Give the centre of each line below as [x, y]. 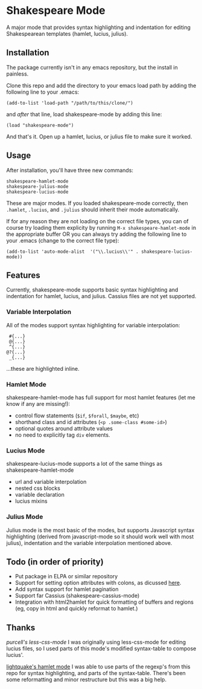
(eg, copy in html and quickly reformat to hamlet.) [76, 609]
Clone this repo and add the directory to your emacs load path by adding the [101, 85]
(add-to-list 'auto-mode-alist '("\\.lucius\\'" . [72, 252]
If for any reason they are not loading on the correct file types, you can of [97, 221]
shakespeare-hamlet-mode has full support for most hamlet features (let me [101, 397]
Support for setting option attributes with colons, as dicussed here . [98, 583]
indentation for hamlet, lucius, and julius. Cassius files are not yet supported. [101, 296]
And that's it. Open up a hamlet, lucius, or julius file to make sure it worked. [99, 136]
